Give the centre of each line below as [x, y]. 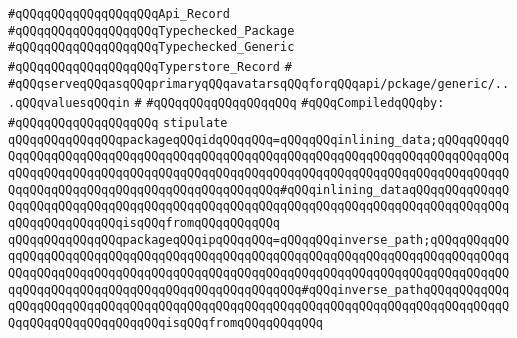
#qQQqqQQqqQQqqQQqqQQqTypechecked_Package [151, 30]
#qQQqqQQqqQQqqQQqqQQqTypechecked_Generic [151, 47]
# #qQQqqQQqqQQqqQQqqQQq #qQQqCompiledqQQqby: [289, 103]
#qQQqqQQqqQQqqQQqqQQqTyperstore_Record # [150, 66]
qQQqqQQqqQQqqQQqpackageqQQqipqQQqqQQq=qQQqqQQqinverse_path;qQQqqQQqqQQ [259, 239]
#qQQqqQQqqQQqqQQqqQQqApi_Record [119, 14]
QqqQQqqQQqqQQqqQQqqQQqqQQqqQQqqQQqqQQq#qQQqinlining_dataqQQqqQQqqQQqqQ [259, 189]
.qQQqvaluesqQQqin [69, 103]
